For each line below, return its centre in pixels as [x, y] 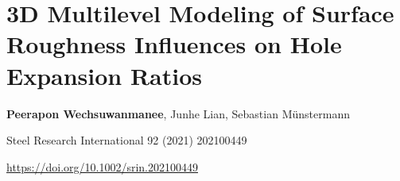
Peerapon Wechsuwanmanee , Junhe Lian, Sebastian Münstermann [178, 113]
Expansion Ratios [105, 75]
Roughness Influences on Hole [174, 44]
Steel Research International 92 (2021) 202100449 [127, 140]
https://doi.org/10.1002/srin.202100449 [102, 166]
